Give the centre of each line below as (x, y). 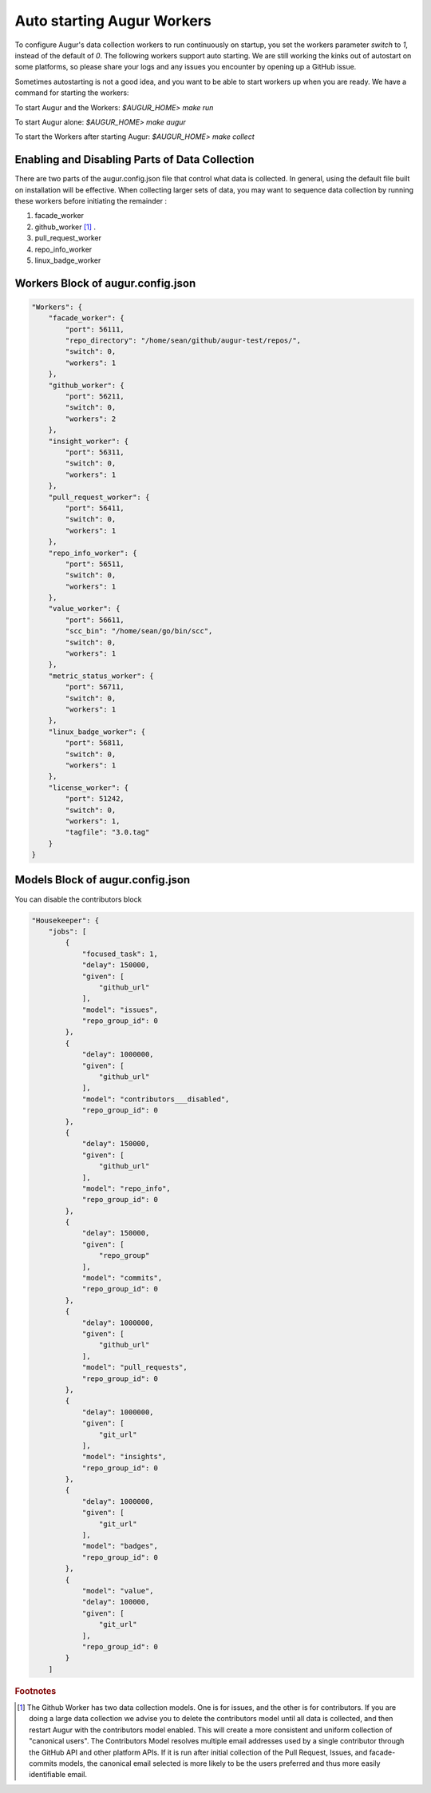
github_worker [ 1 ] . (65, 227)
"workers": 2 (91, 418)
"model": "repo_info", (126, 1188)
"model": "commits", (122, 1278)
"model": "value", (118, 1591)
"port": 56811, (95, 743)
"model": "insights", (124, 1457)
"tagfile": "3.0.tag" (107, 832)
